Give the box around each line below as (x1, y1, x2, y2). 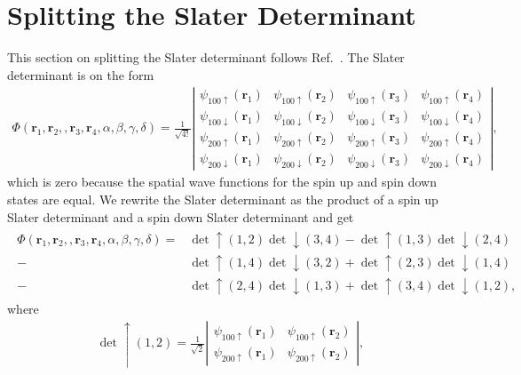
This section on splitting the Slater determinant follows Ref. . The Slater (7, 48, 405, 67)
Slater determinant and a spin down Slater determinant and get (7, 207, 354, 226)
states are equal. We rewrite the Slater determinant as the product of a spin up (7, 189, 438, 208)
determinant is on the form (7, 65, 154, 84)
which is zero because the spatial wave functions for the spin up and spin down (7, 172, 437, 191)
